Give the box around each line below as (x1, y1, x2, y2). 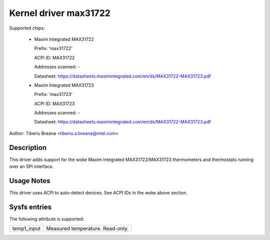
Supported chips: (9, 25, 45, 31)
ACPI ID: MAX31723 (34, 100, 75, 106)
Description (9, 143, 47, 152)
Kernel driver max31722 (9, 7, 111, 18)
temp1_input (12, 225, 41, 232)
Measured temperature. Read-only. (46, 225, 129, 232)
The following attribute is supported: (9, 215, 84, 222)
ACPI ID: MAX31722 (34, 54, 75, 60)
